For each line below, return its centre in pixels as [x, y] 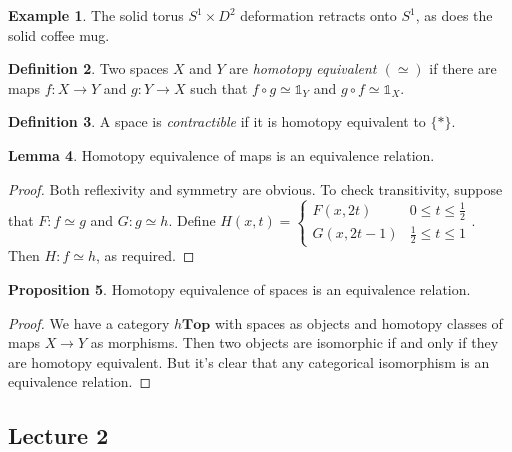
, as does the [454, 15]
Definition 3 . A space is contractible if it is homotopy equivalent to [217, 121]
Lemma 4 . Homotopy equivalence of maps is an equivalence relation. [221, 154]
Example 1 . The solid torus [96, 15]
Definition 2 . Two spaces [88, 68]
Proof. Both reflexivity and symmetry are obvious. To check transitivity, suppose [255, 188]
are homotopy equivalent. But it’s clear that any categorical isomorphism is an [249, 361]
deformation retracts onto [318, 15]
